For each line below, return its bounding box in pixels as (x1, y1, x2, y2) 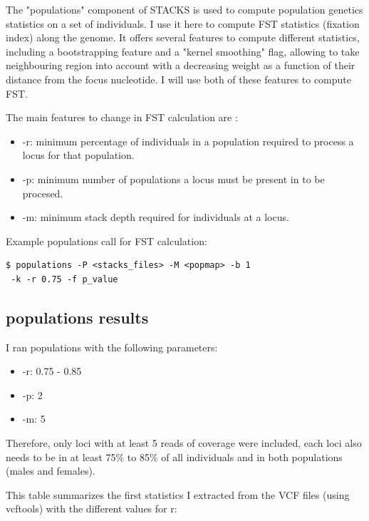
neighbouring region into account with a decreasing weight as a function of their (6, 58, 355, 73)
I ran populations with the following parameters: (6, 339, 218, 354)
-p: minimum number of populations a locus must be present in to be (22, 171, 325, 186)
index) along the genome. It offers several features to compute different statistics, (6, 30, 360, 45)
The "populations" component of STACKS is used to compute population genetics (6, 2, 363, 16)
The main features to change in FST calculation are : (6, 110, 238, 125)
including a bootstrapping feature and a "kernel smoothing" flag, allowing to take (6, 43, 360, 58)
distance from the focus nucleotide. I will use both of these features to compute (6, 71, 351, 86)
